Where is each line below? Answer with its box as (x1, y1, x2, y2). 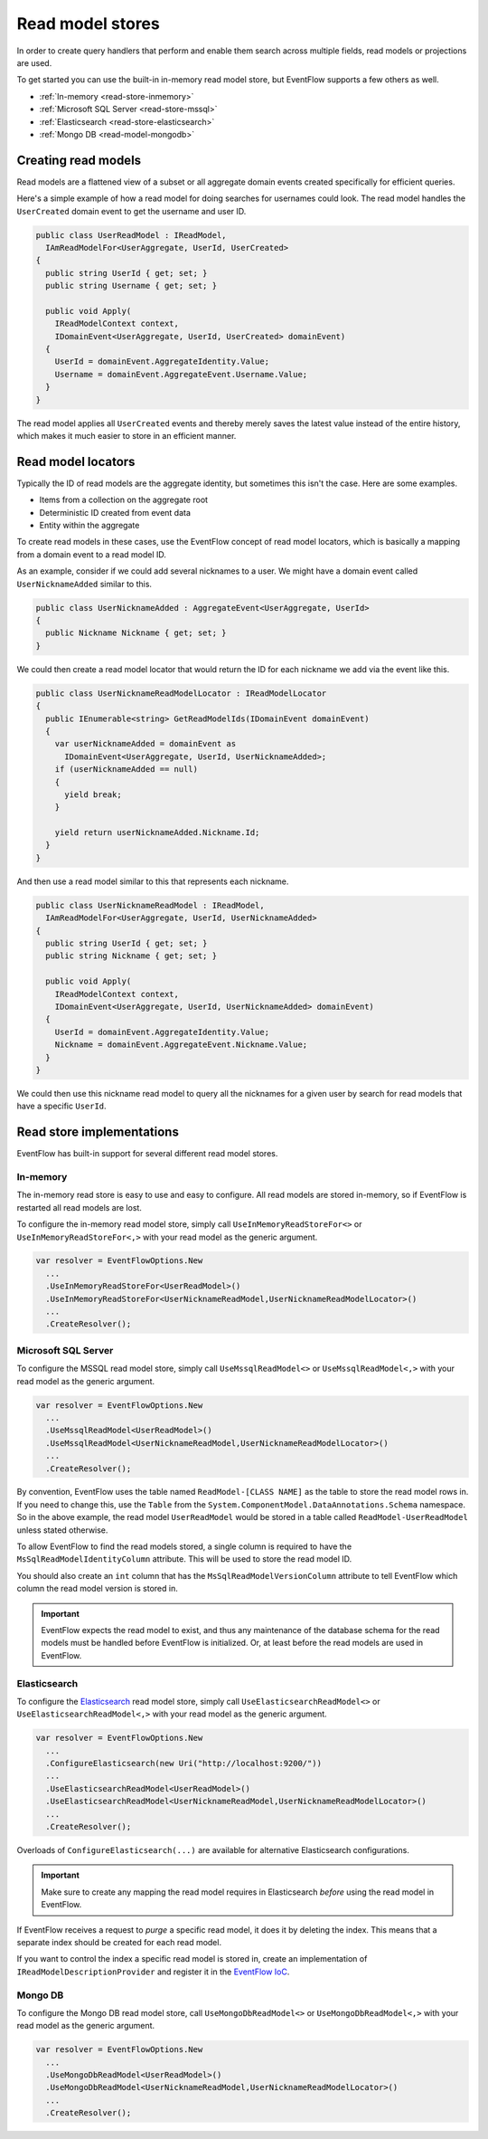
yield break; (64, 789, 122, 800)
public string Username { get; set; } (45, 280, 217, 291)
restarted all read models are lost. (16, 1202, 142, 1212)
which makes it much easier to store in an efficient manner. (16, 431, 237, 442)
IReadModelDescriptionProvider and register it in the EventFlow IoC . (16, 1966, 290, 1977)
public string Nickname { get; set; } (45, 951, 217, 961)
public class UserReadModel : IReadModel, (35, 230, 227, 240)
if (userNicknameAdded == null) (54, 765, 199, 775)
